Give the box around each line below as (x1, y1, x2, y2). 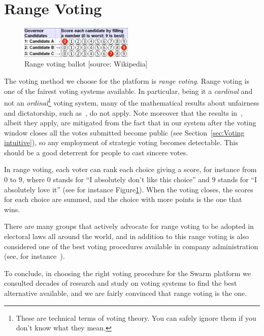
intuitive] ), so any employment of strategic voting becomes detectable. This (4, 137, 238, 148)
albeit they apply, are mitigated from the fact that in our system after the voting (4, 117, 256, 128)
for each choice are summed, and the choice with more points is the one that (4, 194, 242, 205)
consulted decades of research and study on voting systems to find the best (4, 278, 237, 288)
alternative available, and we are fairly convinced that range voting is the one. (4, 288, 247, 298)
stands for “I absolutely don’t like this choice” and (53, 174, 210, 185)
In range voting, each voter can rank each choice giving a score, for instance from (4, 164, 257, 175)
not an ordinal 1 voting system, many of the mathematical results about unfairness (4, 96, 259, 108)
